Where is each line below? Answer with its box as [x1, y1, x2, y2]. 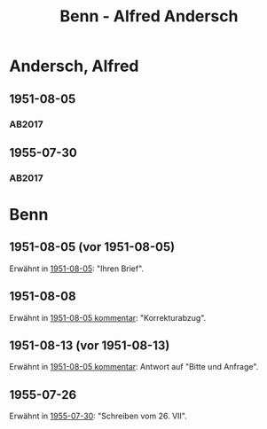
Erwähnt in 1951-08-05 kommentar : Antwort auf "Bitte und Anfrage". [9, 362, 259, 372]
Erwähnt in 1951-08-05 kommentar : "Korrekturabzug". [9, 312, 207, 323]
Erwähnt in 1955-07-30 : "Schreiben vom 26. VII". [9, 410, 188, 422]
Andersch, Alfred [9, 56, 139, 76]
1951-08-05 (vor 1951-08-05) [9, 239, 176, 254]
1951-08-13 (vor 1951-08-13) [9, 339, 170, 354]
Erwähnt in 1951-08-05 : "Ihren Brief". [9, 263, 145, 274]
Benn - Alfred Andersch [59, 6, 239, 27]
